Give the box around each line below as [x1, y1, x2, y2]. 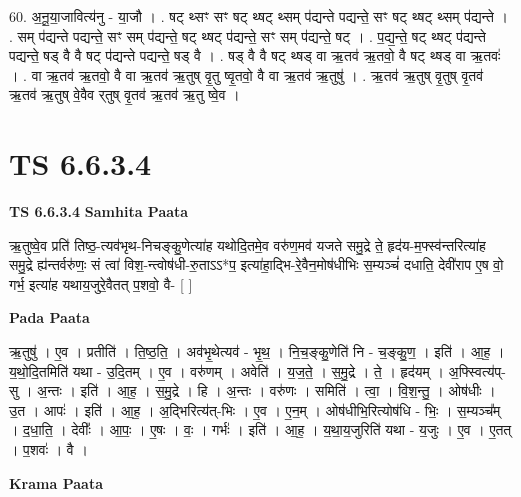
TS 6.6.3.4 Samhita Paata [9, 201, 189, 222]
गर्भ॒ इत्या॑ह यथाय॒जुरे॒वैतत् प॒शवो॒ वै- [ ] [9, 273, 193, 294]
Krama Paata [9, 472, 103, 493]
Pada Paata [9, 307, 90, 328]
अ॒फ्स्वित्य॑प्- [448, 360, 506, 381]
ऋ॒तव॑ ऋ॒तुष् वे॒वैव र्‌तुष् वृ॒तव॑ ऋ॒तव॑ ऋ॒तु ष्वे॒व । [9, 84, 240, 105]
